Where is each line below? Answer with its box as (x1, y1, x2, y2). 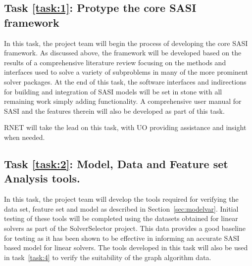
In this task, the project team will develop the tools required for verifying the (4, 194, 239, 204)
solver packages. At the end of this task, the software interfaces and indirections (4, 76, 247, 87)
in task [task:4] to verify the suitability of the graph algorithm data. (4, 252, 211, 262)
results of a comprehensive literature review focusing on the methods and (4, 57, 226, 67)
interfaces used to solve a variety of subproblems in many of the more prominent (4, 67, 248, 77)
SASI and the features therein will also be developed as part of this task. (4, 105, 225, 116)
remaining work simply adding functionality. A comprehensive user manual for (4, 96, 242, 106)
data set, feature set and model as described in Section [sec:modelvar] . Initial (4, 203, 239, 214)
